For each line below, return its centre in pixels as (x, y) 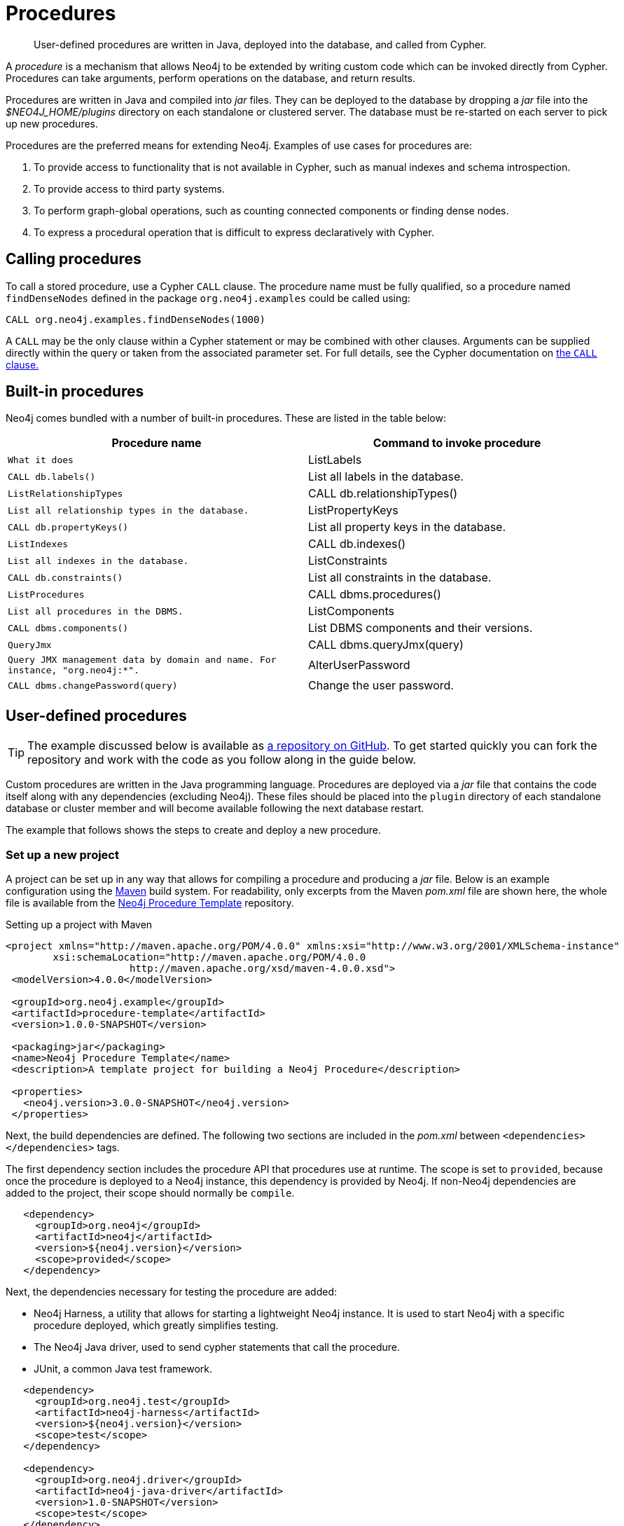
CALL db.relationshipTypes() (383, 494)
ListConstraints (348, 561)
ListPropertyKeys (353, 510)
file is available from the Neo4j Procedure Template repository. (150, 903)
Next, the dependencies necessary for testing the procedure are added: (171, 1292)
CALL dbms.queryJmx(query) (386, 645)
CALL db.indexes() (357, 544)
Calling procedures (74, 259)
